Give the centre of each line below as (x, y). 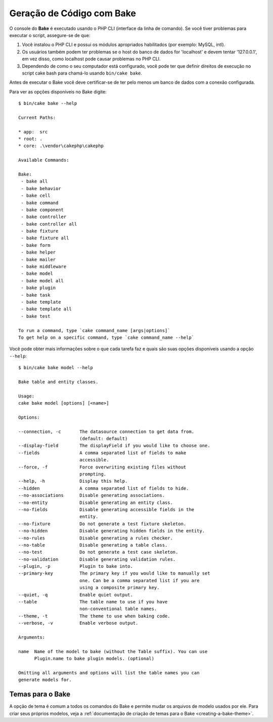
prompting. (93, 474)
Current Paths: (37, 117)
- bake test (36, 316)
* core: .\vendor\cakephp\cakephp (61, 146)
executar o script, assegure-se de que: (50, 35)
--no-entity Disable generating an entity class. (96, 502)
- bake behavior (41, 188)
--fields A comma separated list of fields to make (102, 453)
